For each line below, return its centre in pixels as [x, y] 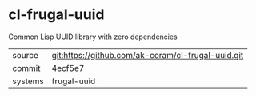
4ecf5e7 [68, 68]
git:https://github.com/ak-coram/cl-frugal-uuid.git [148, 55]
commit [26, 68]
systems [28, 81]
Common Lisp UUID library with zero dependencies [93, 37]
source [25, 55]
